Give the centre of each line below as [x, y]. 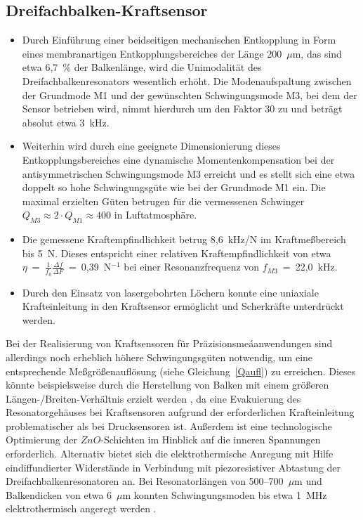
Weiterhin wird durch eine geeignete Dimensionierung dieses [151, 146]
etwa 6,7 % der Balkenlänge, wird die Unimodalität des [142, 67]
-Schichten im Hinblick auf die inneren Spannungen [211, 440]
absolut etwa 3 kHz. [66, 122]
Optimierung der [41, 440]
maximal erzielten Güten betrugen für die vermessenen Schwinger [163, 201]
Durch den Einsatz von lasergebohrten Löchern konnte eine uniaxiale [170, 292]
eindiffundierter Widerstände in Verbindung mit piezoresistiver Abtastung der [173, 467]
